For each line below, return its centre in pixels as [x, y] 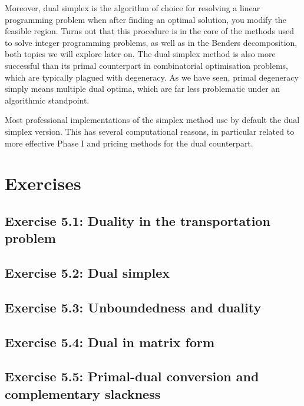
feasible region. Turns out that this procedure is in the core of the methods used [150, 31]
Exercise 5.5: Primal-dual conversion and [132, 376]
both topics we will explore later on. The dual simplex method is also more [140, 54]
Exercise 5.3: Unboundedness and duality [133, 307]
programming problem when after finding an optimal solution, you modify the [146, 19]
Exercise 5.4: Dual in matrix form [110, 342]
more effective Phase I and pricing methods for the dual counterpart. [129, 143]
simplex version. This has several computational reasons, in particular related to [150, 131]
